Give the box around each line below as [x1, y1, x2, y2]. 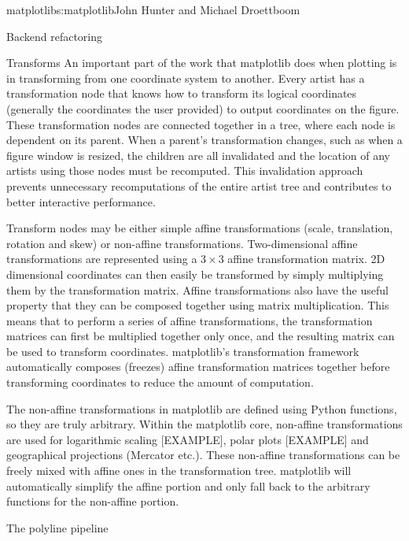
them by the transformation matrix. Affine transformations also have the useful [6, 281, 389, 298]
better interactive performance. [6, 193, 156, 209]
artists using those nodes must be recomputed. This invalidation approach [6, 162, 363, 179]
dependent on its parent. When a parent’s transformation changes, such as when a [6, 132, 403, 148]
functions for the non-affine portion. [6, 493, 179, 510]
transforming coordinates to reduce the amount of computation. [6, 374, 314, 391]
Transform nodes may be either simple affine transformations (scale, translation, [6, 220, 393, 236]
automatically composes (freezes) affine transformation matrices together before [6, 358, 390, 375]
